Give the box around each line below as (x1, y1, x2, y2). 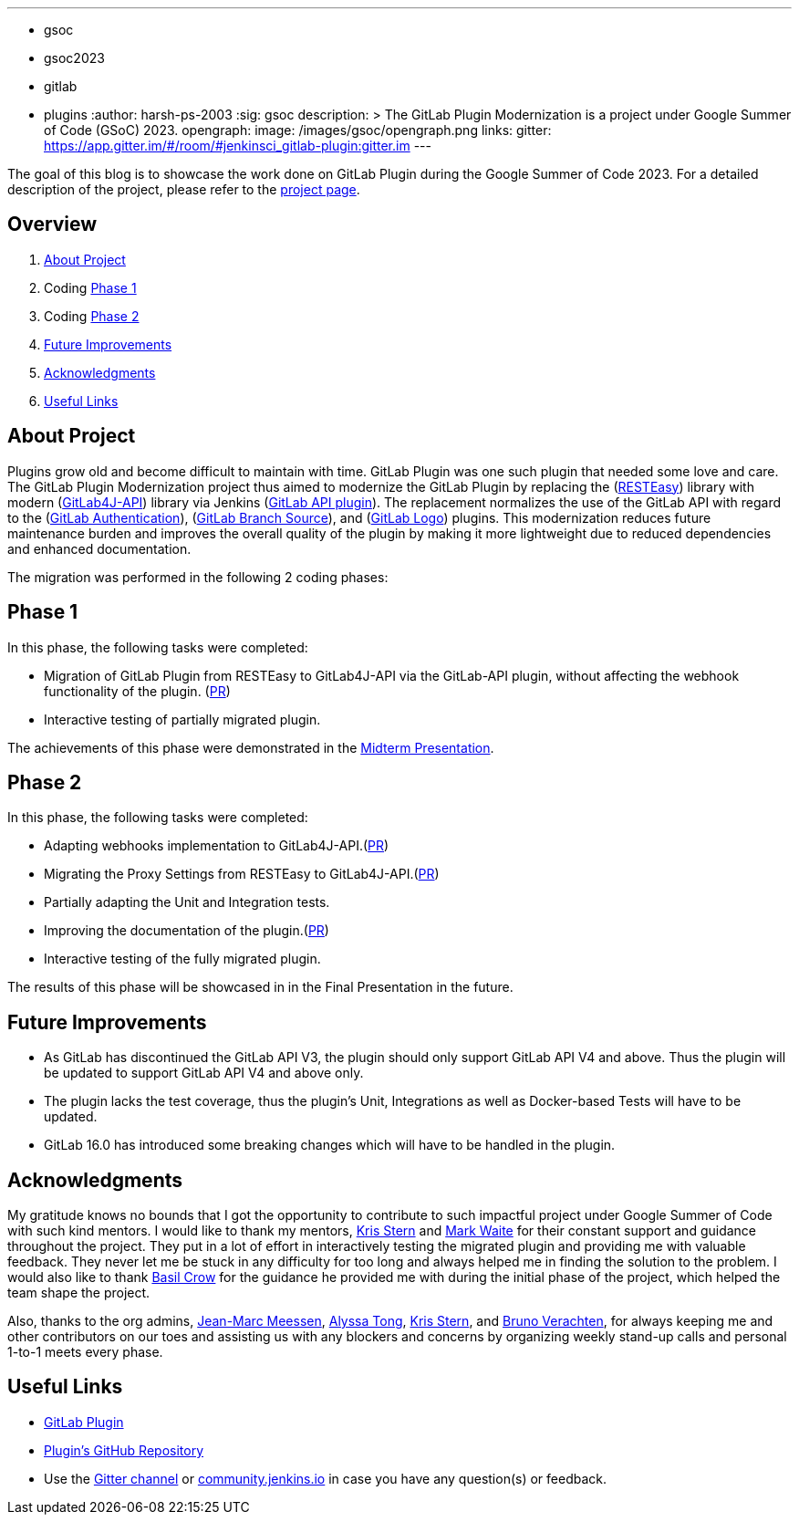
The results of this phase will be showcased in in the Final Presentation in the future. (7, 979, 514, 996)
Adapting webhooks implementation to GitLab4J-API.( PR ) (44, 838, 389, 854)
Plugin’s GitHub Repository (44, 1442, 204, 1458)
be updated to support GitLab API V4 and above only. (44, 1065, 364, 1081)
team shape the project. (7, 1285, 150, 1301)
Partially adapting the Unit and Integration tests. (44, 894, 330, 911)
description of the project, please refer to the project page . (7, 182, 360, 197)
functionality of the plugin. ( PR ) (44, 683, 231, 699)
